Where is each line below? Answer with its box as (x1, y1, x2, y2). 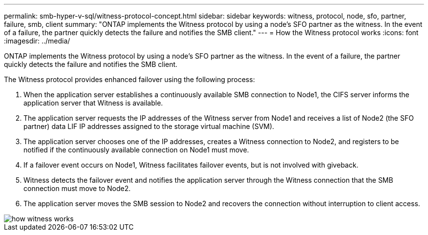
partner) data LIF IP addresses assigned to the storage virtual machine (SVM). (23, 122, 275, 130)
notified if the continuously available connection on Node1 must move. (23, 146, 249, 154)
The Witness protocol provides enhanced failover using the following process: (4, 75, 255, 84)
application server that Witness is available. (23, 99, 163, 107)
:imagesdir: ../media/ (4, 37, 70, 45)
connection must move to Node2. (23, 184, 131, 192)
